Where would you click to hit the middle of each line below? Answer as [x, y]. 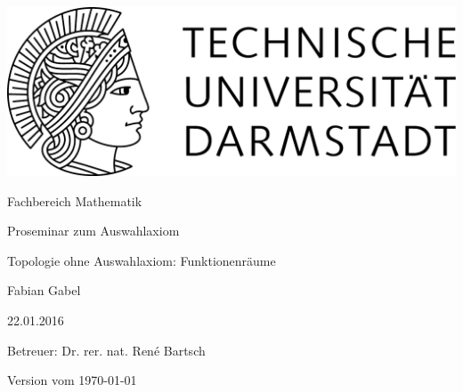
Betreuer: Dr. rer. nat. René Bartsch [106, 350]
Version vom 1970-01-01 [72, 380]
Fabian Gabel [44, 290]
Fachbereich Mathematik [75, 200]
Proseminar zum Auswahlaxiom [93, 231]
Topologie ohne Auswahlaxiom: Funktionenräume [142, 260]
